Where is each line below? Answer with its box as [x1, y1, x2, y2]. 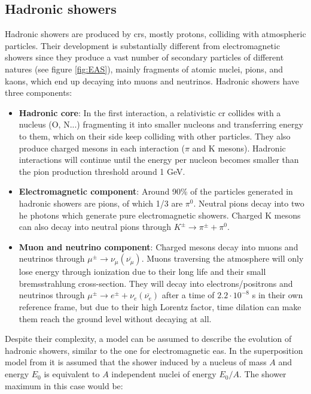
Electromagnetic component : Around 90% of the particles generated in [19, 185, 293, 198]
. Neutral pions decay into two [193, 196, 304, 209]
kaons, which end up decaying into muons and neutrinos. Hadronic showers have [5, 74, 300, 87]
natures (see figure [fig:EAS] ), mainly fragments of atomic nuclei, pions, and [5, 62, 283, 75]
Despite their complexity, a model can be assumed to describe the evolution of [5, 332, 292, 345]
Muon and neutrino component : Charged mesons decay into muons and [19, 240, 298, 253]
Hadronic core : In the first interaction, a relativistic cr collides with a [19, 106, 281, 119]
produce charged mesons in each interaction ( [19, 141, 185, 154]
